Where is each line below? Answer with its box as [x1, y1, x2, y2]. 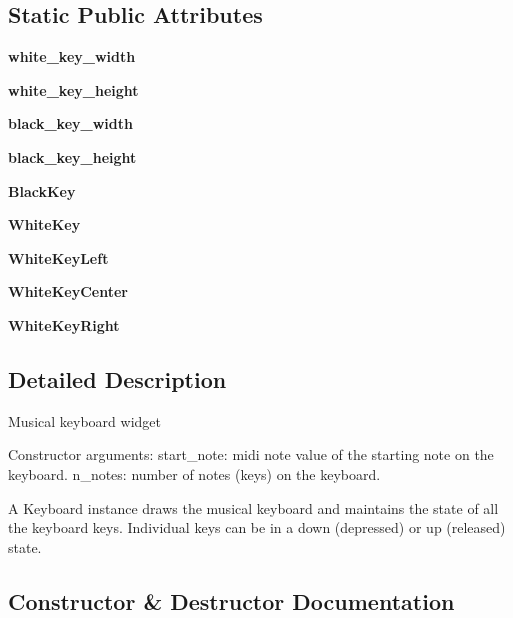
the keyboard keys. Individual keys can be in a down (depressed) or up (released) [8, 517, 506, 538]
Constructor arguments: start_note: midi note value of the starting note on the [8, 444, 494, 465]
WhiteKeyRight [8, 314, 120, 335]
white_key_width [8, 46, 136, 67]
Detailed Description [8, 363, 227, 394]
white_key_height [8, 79, 139, 100]
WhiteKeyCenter [8, 281, 128, 302]
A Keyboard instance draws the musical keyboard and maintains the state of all [8, 497, 499, 518]
